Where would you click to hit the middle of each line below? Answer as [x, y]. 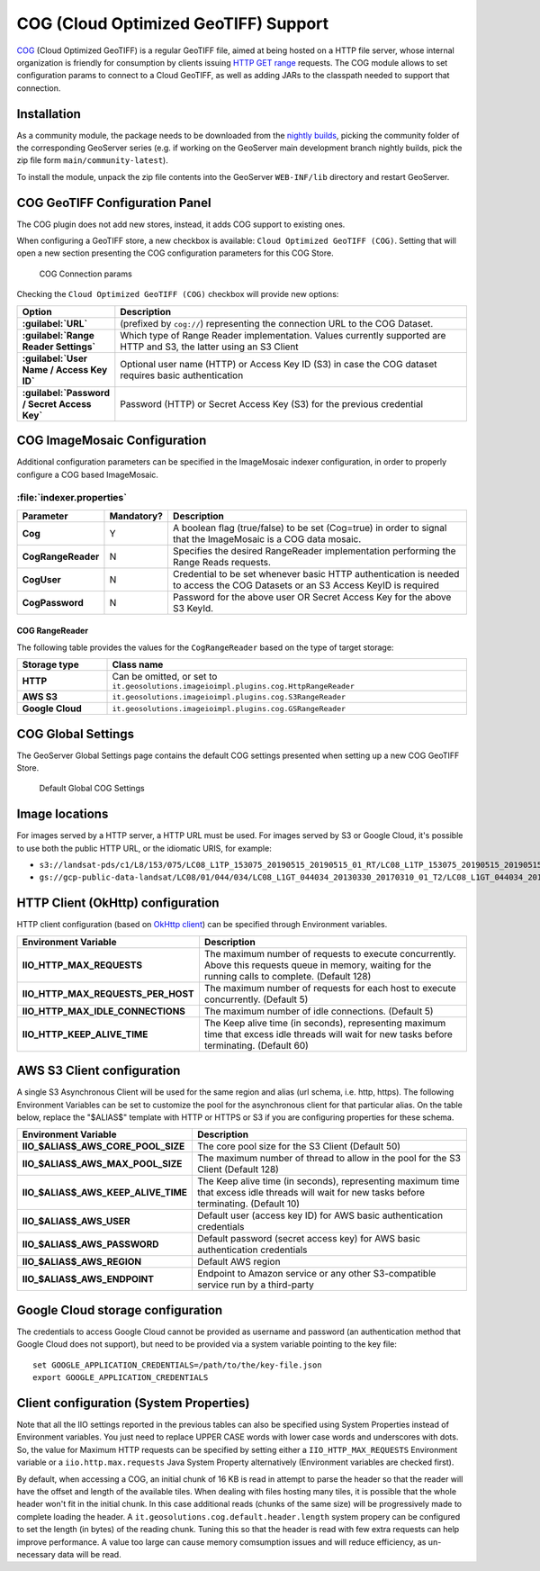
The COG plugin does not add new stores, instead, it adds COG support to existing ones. [181, 224]
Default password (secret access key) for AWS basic [309, 1239]
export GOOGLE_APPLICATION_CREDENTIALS [121, 1378]
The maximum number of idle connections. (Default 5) [319, 1011]
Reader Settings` [59, 347]
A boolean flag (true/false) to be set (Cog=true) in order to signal [310, 528]
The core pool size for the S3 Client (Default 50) [299, 1146]
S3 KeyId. [193, 608]
